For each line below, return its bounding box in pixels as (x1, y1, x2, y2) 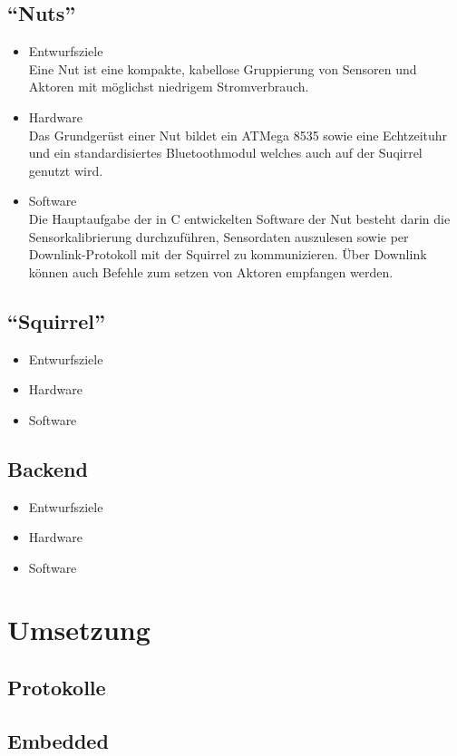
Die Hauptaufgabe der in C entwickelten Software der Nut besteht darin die (28, 208, 451, 228)
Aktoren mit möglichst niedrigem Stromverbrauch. (28, 77, 309, 96)
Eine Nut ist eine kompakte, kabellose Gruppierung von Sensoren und (28, 59, 417, 78)
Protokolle (7, 674, 106, 702)
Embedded (7, 726, 109, 754)
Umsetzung (7, 611, 151, 648)
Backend (7, 454, 88, 482)
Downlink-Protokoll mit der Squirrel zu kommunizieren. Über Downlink (28, 245, 427, 264)
